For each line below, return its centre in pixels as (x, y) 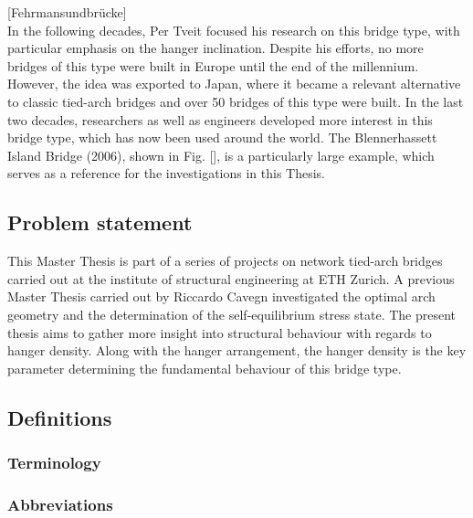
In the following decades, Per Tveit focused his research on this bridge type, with (234, 30)
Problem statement (100, 222)
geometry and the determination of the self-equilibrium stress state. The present (232, 314)
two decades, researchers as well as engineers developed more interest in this (220, 119)
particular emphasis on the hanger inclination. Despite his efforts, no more (215, 48)
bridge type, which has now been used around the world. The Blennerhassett (222, 137)
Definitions (60, 417)
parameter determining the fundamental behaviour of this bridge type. (205, 368)
